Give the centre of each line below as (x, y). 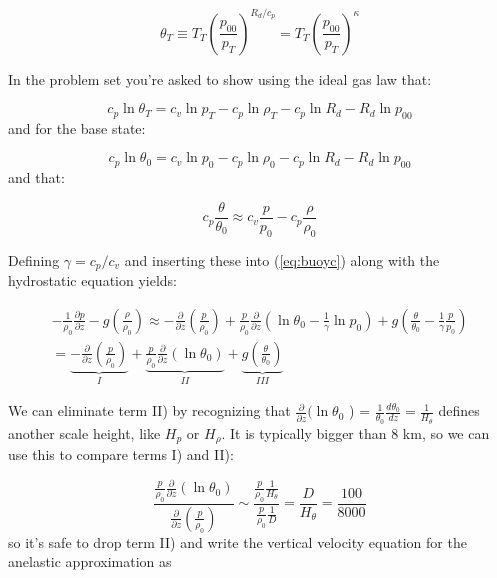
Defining (34, 259)
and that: (36, 177)
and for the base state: (77, 127)
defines (459, 410)
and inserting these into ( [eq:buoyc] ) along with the (282, 259)
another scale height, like (84, 432)
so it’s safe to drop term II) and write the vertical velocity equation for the (237, 541)
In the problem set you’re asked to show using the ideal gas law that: (220, 78)
